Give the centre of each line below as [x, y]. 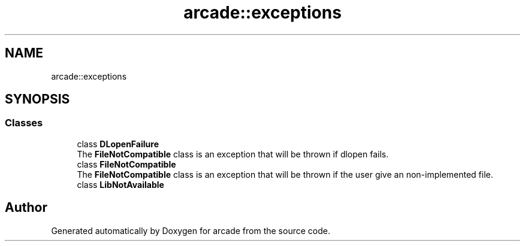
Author [26, 208]
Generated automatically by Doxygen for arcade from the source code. [191, 230]
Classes [24, 123]
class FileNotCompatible [126, 164]
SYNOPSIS [37, 99]
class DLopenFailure [118, 144]
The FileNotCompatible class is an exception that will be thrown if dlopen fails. [233, 154]
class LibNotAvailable [120, 184]
